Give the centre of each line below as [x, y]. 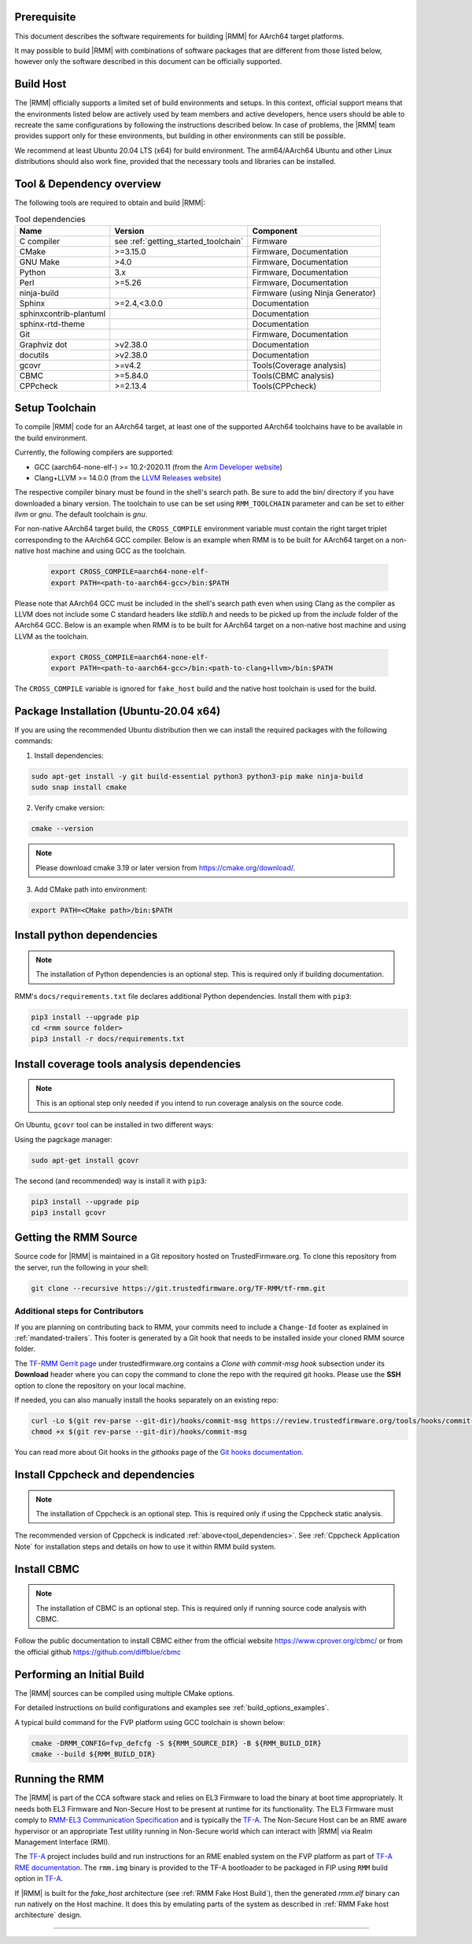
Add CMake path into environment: [91, 889]
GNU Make [40, 262]
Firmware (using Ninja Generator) [314, 293]
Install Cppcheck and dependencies [105, 1475]
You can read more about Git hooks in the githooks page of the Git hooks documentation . [159, 1452]
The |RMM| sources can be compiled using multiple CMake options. [125, 1693]
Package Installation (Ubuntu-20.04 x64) [118, 711]
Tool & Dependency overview [88, 184]
